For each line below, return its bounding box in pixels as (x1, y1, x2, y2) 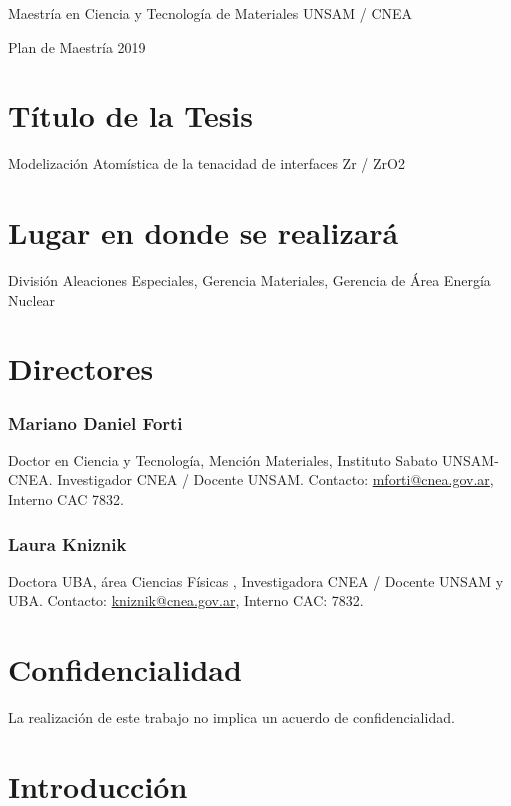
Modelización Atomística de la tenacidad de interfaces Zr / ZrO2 (8, 153, 405, 174)
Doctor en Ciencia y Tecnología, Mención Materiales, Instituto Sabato (8, 449, 438, 470)
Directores (8, 348, 154, 389)
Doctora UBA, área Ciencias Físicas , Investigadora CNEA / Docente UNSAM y (8, 570, 504, 591)
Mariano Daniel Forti (8, 410, 183, 435)
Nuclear (8, 289, 56, 310)
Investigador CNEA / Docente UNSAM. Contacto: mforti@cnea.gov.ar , (57, 469, 494, 490)
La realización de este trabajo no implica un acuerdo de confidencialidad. (8, 707, 455, 728)
